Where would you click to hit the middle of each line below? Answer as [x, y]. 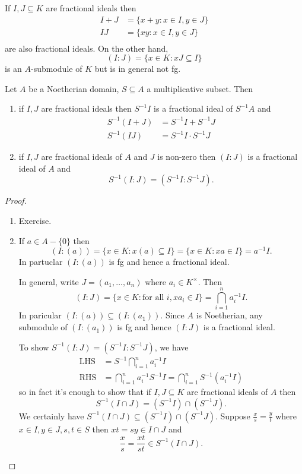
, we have [171, 347]
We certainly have [51, 415]
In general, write [49, 281]
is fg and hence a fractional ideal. [169, 262]
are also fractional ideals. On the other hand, [87, 48]
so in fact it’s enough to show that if [85, 392]
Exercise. [35, 220]
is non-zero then [187, 157]
